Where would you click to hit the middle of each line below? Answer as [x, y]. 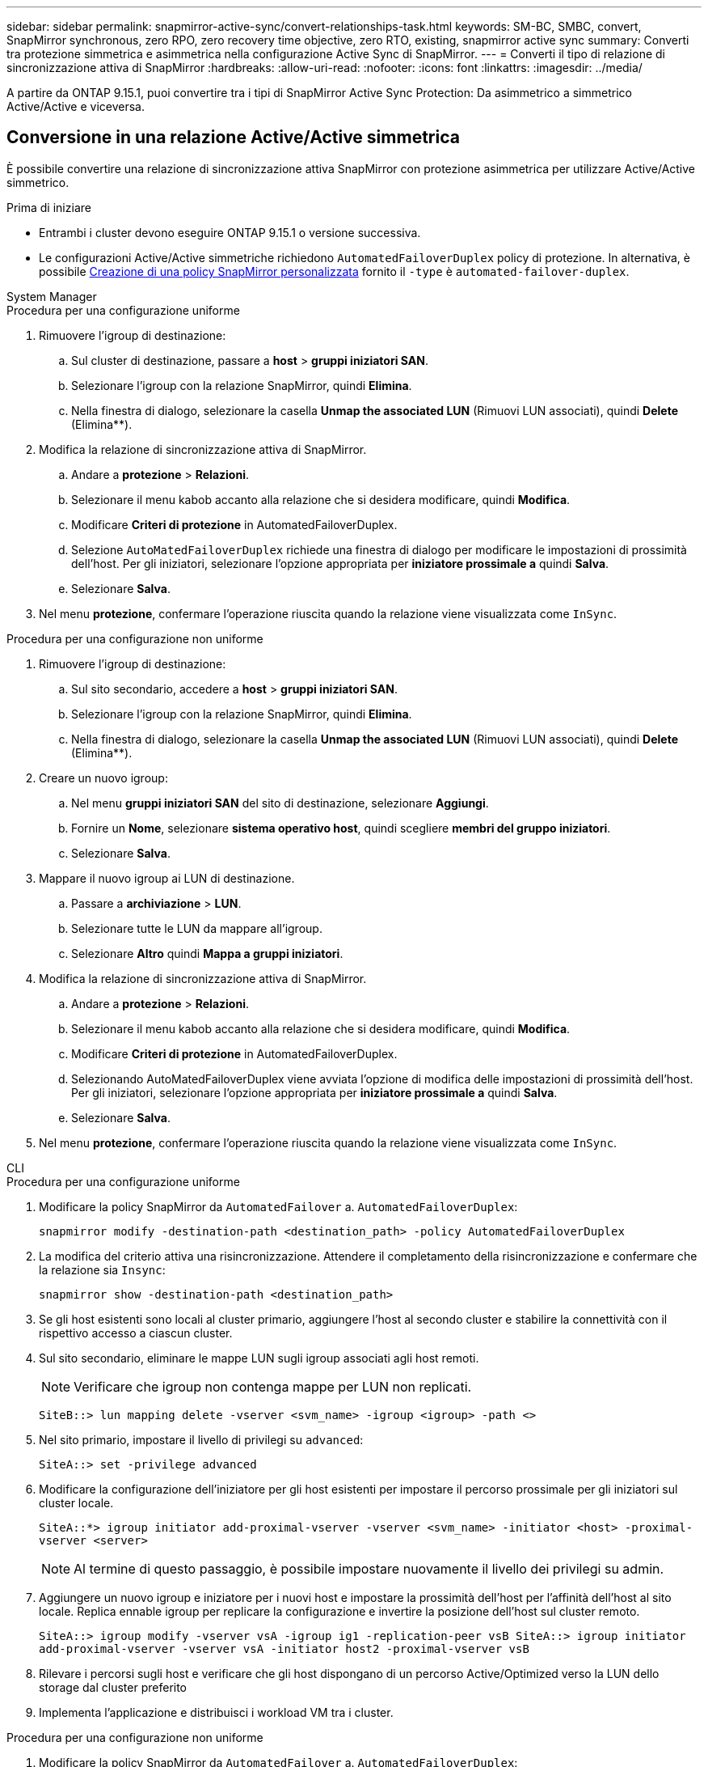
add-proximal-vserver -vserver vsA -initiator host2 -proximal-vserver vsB [284, 1648]
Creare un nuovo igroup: [103, 778]
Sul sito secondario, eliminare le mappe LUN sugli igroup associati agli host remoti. [259, 1358]
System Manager [52, 296]
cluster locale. [76, 1502]
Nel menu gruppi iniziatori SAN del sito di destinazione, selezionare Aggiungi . [280, 803]
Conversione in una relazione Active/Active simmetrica [233, 138]
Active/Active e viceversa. [76, 106]
